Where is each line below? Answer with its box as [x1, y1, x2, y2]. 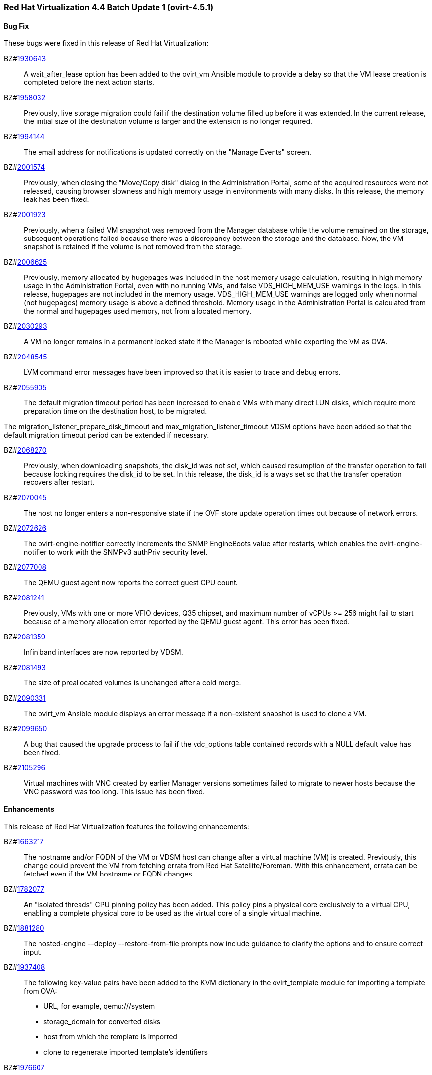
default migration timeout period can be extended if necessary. [4, 431, 209, 439]
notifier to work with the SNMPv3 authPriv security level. [24, 548, 208, 557]
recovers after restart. [24, 478, 95, 487]
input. [24, 948, 42, 956]
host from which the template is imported [43, 1033, 177, 1041]
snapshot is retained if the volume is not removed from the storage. [24, 242, 242, 251]
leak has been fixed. [24, 195, 89, 204]
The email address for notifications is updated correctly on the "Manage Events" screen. [24, 148, 312, 157]
